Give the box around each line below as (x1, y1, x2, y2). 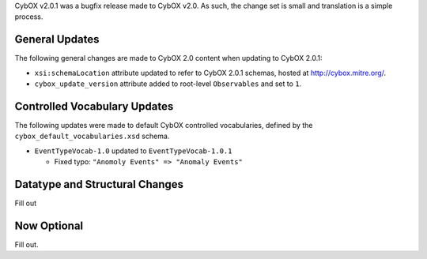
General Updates (14, 32, 100, 47)
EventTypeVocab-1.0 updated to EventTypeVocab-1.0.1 (34, 146, 232, 156)
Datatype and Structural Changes (14, 178, 184, 191)
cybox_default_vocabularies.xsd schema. (14, 131, 170, 141)
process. (14, 12, 43, 21)
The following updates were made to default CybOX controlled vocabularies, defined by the (14, 120, 313, 129)
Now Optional (14, 219, 84, 232)
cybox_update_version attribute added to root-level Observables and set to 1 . (34, 79, 302, 88)
